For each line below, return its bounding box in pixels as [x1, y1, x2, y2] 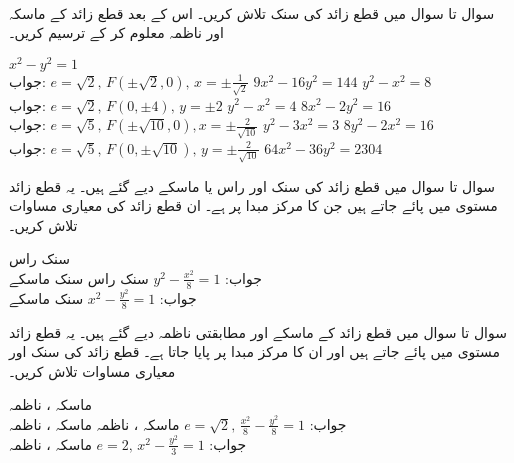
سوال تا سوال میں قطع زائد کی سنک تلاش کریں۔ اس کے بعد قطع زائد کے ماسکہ [9, 2, 495, 23]
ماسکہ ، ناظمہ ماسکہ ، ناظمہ [9, 413, 180, 434]
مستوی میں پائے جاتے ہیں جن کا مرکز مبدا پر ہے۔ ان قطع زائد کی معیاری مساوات [9, 195, 498, 216]
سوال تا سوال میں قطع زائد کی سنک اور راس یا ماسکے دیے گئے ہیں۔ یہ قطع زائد [9, 175, 496, 196]
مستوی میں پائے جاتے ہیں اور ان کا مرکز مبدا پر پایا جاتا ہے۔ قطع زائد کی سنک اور [9, 341, 501, 362]
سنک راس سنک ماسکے [9, 267, 149, 288]
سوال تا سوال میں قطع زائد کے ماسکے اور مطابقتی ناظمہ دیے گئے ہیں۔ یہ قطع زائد [9, 321, 507, 342]
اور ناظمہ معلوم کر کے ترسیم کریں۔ [9, 22, 225, 43]
